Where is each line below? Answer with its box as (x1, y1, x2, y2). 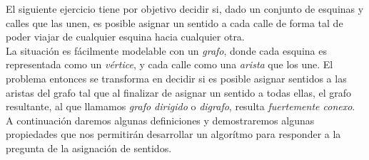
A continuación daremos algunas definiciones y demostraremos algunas (6, 112, 315, 127)
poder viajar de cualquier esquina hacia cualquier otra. (6, 29, 245, 44)
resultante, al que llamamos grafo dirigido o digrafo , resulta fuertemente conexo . (6, 99, 355, 114)
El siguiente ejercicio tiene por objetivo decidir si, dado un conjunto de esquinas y (6, 1, 364, 16)
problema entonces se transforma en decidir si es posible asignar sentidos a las (6, 70, 347, 85)
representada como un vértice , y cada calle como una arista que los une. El (6, 57, 333, 72)
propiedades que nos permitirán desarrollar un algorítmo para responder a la (6, 127, 341, 142)
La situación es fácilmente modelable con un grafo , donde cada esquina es (6, 43, 327, 58)
